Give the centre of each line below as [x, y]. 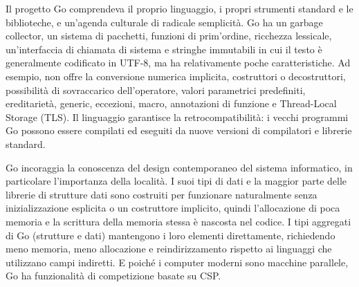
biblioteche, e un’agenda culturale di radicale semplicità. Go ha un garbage [164, 22]
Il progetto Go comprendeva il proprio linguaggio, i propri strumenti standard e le [179, 8]
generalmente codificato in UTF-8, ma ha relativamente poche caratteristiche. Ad [178, 63]
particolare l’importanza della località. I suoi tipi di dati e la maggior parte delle [176, 181]
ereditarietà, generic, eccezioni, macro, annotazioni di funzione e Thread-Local [171, 103]
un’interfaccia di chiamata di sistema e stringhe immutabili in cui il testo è [164, 49]
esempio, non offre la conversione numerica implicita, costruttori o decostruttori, [176, 76]
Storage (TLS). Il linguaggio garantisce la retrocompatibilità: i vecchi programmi [177, 117]
